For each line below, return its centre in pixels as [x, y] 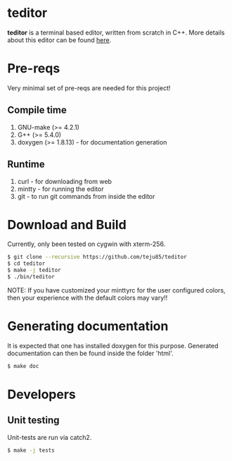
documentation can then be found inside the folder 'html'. [90, 353]
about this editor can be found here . [59, 39]
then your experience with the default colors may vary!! [88, 297]
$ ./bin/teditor [31, 277]
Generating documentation [88, 326]
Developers [41, 394]
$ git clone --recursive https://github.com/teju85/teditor [97, 257]
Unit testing [33, 420]
